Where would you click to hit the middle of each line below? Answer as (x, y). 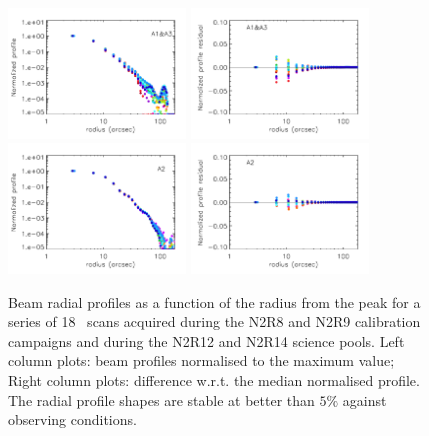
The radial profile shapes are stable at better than (161, 399)
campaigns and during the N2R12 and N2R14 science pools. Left (206, 340)
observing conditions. (72, 419)
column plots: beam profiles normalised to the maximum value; (201, 360)
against (364, 399)
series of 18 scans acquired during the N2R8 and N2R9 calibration (214, 321)
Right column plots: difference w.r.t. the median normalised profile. (214, 379)
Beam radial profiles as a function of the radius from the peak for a (214, 301)
